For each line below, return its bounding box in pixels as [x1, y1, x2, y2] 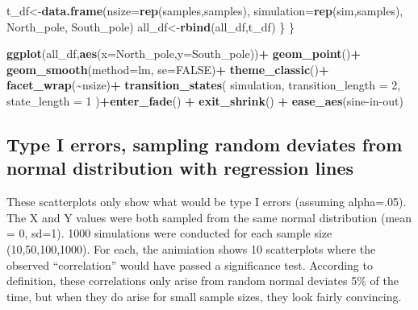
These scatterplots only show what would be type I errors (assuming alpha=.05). [6, 193, 407, 210]
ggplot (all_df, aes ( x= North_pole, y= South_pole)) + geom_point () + [6, 45, 361, 62]
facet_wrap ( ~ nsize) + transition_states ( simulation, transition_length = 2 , [6, 76, 401, 93]
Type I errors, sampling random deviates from [6, 131, 403, 156]
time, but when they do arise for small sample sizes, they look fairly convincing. [6, 287, 402, 304]
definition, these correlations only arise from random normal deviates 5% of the [6, 272, 399, 289]
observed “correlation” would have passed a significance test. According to [6, 256, 373, 273]
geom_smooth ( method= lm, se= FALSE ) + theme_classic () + [6, 60, 329, 77]
